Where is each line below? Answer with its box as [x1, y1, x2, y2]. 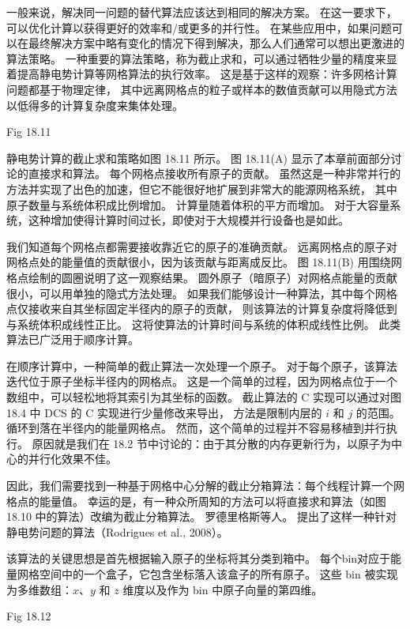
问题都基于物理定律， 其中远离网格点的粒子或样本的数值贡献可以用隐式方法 [6, 81, 397, 97]
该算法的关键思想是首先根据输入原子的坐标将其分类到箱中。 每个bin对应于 [6, 550, 391, 567]
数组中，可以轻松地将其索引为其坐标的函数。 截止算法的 [6, 389, 298, 405]
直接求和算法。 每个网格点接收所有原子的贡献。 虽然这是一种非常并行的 [28, 165, 401, 182]
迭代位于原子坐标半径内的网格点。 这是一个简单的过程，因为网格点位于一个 [6, 373, 397, 390]
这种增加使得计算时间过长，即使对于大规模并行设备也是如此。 [28, 212, 349, 228]
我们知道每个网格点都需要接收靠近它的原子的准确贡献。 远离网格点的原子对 [6, 238, 397, 254]
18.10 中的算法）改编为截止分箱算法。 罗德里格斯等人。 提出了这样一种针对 [6, 508, 397, 525]
